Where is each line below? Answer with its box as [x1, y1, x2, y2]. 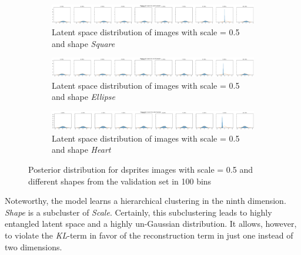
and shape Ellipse [52, 90, 115, 103]
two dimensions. [5, 240, 62, 253]
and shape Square [52, 37, 115, 49]
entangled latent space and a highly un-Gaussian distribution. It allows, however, [5, 217, 297, 230]
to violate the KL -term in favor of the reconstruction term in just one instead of [5, 229, 293, 241]
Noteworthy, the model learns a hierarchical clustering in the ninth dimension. [5, 194, 286, 207]
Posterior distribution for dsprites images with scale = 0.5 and [28, 163, 253, 176]
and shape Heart [52, 143, 111, 156]
